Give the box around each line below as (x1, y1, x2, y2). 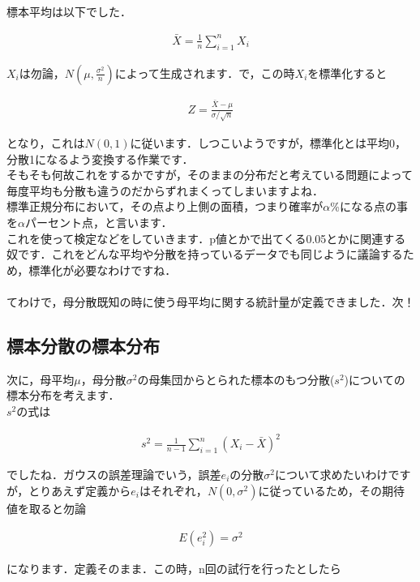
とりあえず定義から (28, 481, 131, 499)
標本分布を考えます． (6, 387, 120, 404)
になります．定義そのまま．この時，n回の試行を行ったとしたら (6, 560, 341, 577)
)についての (344, 370, 405, 387)
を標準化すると (307, 64, 388, 81)
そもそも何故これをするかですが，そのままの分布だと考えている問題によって (6, 166, 414, 183)
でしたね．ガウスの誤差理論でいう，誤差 (6, 466, 221, 483)
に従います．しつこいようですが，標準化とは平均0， (130, 134, 407, 151)
